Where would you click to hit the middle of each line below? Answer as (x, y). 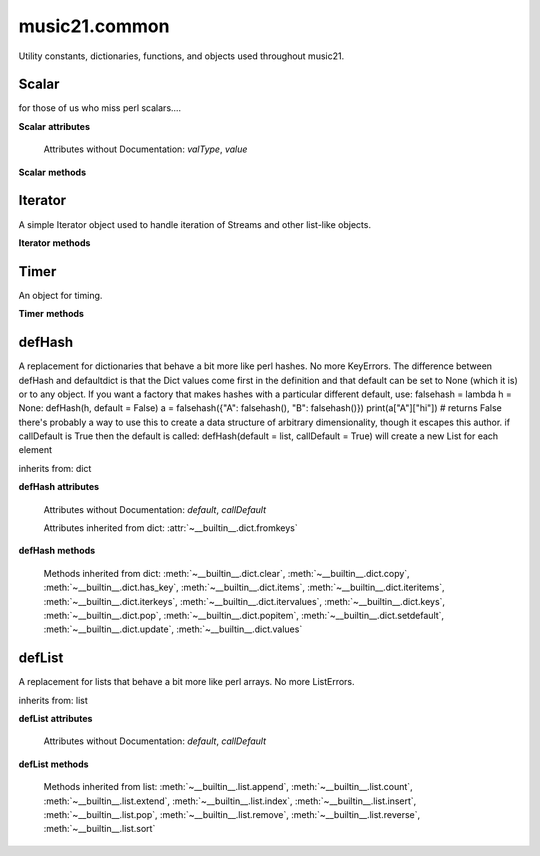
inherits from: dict (55, 468)
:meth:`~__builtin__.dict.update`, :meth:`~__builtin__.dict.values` (173, 629)
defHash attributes (59, 487)
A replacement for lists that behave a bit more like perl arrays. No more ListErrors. (186, 682)
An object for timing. (60, 295)
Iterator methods (54, 242)
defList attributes (55, 719)
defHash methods (57, 551)
